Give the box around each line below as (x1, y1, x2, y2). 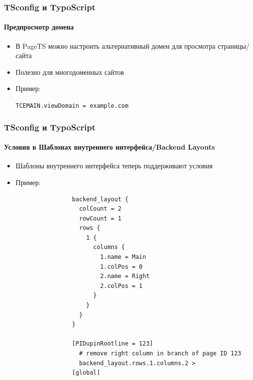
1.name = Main (100, 253, 146, 261)
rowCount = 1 (79, 215, 122, 222)
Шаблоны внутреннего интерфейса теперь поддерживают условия (15, 160, 213, 171)
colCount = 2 (79, 205, 122, 213)
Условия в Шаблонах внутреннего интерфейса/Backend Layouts (4, 142, 215, 152)
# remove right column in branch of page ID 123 (79, 350, 241, 357)
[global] (72, 369, 100, 377)
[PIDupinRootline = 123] (72, 340, 153, 348)
